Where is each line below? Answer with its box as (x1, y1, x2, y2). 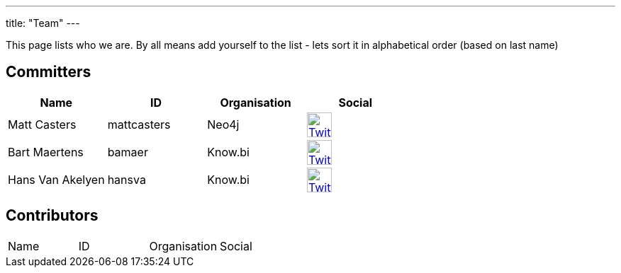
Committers (6, 63, 91, 81)
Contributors (6, 207, 99, 225)
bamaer (107, 145, 148, 160)
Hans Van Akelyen (8, 173, 105, 187)
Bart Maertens (8, 145, 84, 160)
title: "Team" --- (6, 17, 80, 29)
